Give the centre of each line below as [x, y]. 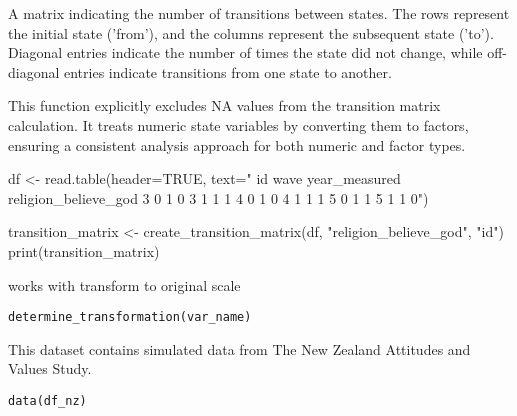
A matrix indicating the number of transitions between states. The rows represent [259, 13]
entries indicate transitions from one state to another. [228, 71]
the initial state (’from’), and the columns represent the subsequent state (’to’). [251, 32]
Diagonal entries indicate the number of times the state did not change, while [245, 52]
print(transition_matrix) [84, 250]
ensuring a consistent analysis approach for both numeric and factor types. [237, 144]
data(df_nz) [47, 400]
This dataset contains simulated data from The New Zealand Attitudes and [239, 348]
